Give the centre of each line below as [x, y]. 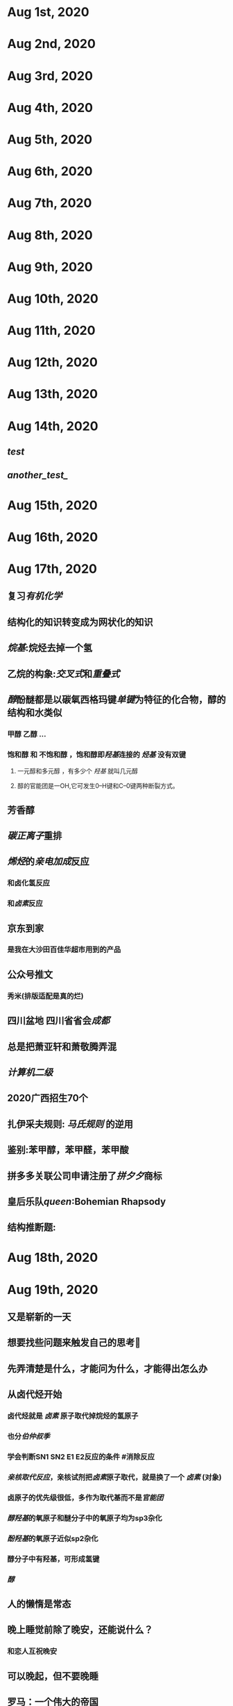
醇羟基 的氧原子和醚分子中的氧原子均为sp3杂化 [85, 1518]
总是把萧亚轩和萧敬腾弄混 [62, 1046]
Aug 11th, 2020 [51, 331]
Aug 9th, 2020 [50, 267]
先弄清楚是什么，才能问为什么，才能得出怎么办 [107, 1368]
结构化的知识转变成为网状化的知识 [80, 622]
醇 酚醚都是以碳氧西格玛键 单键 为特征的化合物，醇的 [116, 699]
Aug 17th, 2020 [52, 569]
